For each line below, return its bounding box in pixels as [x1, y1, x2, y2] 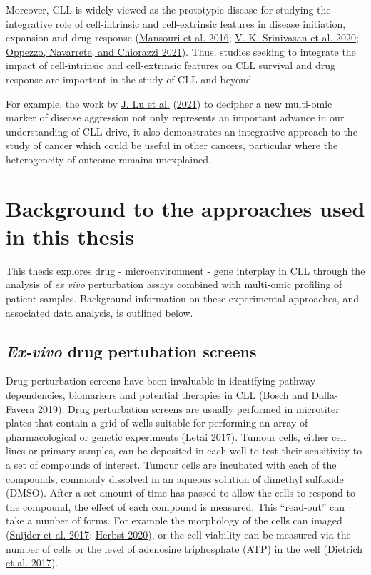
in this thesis [6, 221, 134, 250]
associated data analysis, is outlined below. [6, 305, 193, 320]
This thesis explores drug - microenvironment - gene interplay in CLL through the [6, 263, 365, 278]
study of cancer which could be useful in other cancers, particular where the [6, 138, 338, 153]
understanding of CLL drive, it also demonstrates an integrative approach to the [6, 123, 357, 138]
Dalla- [311, 387, 338, 402]
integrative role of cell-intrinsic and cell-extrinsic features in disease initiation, [6, 16, 346, 31]
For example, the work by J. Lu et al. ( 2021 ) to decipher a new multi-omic [6, 96, 332, 111]
